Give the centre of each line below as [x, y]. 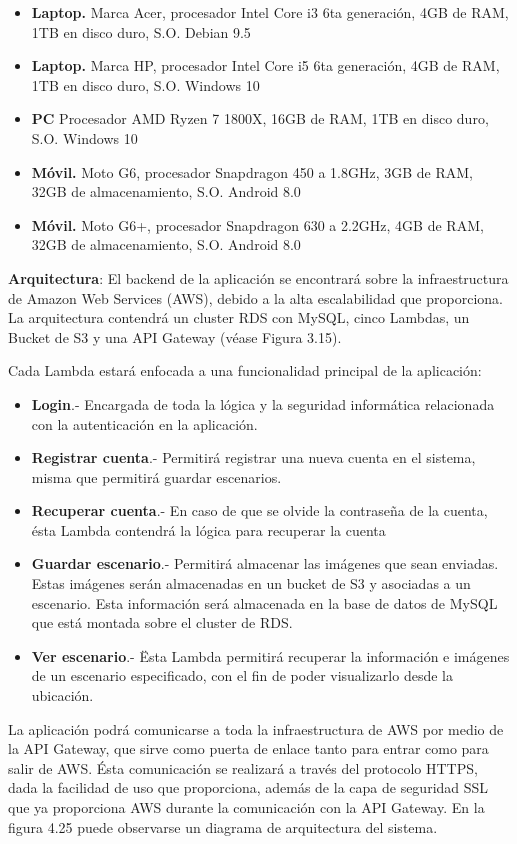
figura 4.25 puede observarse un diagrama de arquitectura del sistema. [223, 826]
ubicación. [62, 695]
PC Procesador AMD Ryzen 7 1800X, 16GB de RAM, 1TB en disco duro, [260, 118]
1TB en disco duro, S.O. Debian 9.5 [141, 31]
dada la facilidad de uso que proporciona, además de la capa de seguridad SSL [248, 787]
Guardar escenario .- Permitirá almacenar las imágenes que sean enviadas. [265, 563]
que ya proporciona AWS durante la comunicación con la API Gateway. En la [246, 807]
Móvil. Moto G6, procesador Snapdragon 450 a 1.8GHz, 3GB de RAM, [252, 171]
